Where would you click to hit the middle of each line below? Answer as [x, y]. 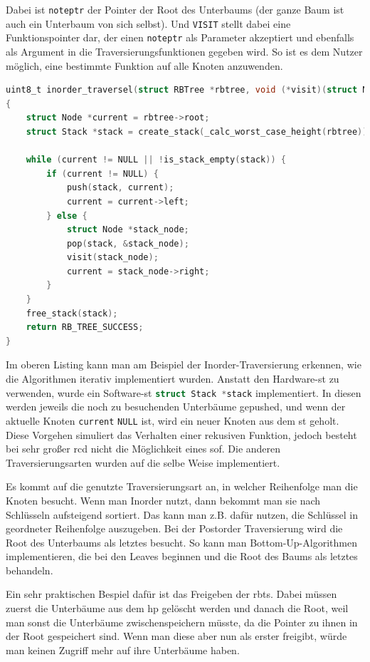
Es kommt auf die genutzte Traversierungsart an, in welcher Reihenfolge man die [182, 486]
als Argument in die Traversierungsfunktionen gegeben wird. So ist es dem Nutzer [184, 51]
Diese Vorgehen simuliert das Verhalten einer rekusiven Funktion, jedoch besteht [181, 434]
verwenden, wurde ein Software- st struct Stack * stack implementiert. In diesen [184, 392]
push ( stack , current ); [120, 188]
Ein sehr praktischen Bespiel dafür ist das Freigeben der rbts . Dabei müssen [171, 594]
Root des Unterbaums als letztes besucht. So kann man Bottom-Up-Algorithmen [181, 542]
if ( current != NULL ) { [102, 174]
